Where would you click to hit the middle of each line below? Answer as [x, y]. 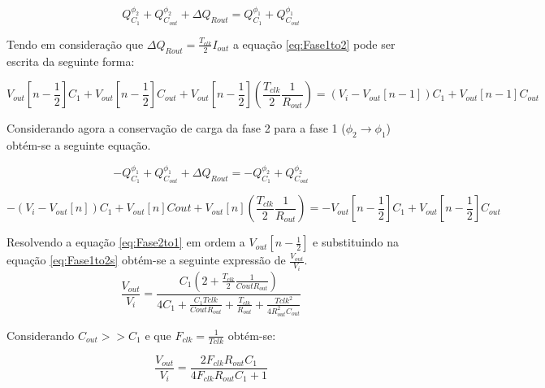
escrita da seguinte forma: [71, 61]
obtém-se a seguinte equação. [79, 145]
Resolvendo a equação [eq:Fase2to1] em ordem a [126, 242]
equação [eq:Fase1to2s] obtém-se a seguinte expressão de [146, 260]
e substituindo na [356, 242]
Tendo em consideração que [75, 44]
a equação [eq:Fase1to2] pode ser [314, 44]
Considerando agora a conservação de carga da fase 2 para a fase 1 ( [176, 128]
